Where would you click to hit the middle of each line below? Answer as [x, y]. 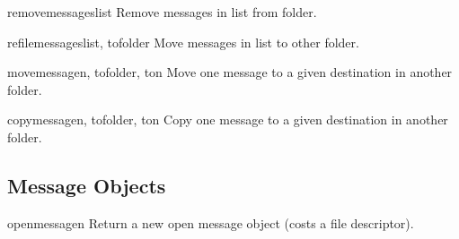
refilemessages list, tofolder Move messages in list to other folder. [183, 42]
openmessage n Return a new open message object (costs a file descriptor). [211, 222]
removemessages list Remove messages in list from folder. [162, 12]
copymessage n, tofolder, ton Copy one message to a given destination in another [228, 119]
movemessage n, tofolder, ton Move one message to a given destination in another [230, 72]
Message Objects [87, 185]
